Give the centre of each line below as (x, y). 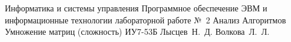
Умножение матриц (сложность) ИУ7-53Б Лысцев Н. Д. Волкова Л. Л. (137, 31)
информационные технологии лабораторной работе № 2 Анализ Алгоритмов (145, 19)
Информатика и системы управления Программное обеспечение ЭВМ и (136, 8)
